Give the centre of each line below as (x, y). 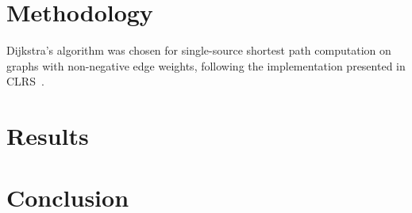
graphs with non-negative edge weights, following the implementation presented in (206, 65)
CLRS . (25, 81)
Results (48, 136)
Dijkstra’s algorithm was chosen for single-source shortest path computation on (199, 50)
